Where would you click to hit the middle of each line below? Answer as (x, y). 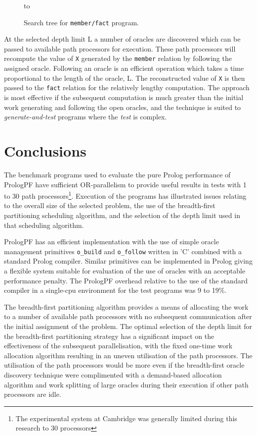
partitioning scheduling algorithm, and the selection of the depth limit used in (122, 215)
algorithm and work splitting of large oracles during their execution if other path (126, 384)
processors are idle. (33, 394)
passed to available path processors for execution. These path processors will (120, 48)
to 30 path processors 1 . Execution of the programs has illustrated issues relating (125, 195)
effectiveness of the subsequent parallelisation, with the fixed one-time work (118, 346)
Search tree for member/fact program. (81, 22)
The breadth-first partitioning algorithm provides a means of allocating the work (126, 306)
